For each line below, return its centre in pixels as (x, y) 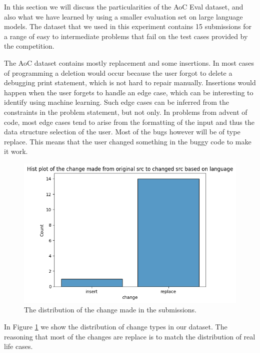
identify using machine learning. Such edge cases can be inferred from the (116, 102)
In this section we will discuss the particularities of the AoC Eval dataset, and (124, 7)
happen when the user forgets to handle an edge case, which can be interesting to (129, 92)
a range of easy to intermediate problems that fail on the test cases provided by (126, 36)
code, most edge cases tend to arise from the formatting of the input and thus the (129, 122)
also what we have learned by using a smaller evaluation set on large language (123, 16)
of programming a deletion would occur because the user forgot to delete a (118, 72)
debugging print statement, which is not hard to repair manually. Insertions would (130, 82)
